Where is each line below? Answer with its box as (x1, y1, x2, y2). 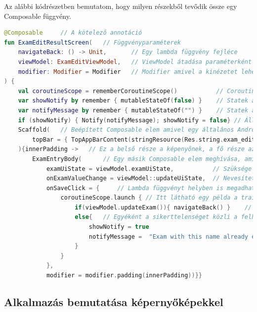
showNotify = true (88, 223, 149, 231)
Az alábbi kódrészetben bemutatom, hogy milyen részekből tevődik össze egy (4, 1, 237, 11)
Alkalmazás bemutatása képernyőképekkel (4, 294, 223, 310)
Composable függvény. (4, 10, 71, 21)
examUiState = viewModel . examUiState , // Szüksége (46, 165, 252, 172)
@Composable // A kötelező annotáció (4, 29, 142, 37)
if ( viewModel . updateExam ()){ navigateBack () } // (75, 204, 252, 211)
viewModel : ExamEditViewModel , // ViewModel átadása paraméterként (18, 58, 252, 65)
